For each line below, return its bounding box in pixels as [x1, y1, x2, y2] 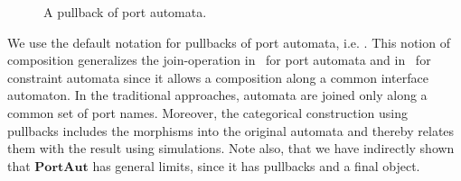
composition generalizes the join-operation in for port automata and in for [7, 50, 431, 69]
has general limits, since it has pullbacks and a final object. [92, 156, 420, 175]
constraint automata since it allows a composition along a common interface [7, 68, 428, 86]
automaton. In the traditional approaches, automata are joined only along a [7, 86, 428, 104]
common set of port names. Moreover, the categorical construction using [7, 103, 409, 122]
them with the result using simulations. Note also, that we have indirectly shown [7, 139, 455, 158]
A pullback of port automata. [43, 3, 207, 21]
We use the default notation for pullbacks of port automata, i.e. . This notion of [7, 32, 450, 51]
